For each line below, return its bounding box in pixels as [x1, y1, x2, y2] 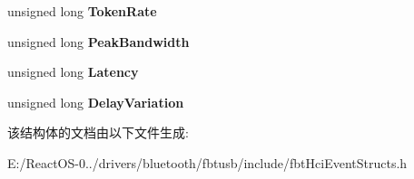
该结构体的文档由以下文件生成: [7, 123, 189, 142]
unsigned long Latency [7, 62, 139, 81]
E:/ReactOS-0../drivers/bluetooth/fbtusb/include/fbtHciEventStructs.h [7, 153, 408, 172]
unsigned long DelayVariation [7, 92, 184, 111]
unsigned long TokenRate [7, 2, 157, 20]
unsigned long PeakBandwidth [7, 32, 190, 51]
